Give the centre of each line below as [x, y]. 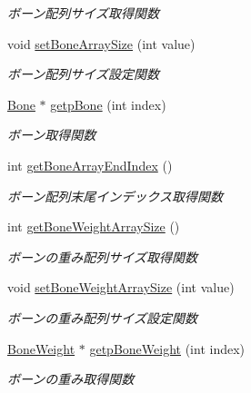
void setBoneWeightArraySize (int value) [121, 287]
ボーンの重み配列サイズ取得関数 [102, 256]
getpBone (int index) [108, 104]
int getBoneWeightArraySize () [94, 226]
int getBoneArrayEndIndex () [90, 165]
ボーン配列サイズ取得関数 [83, 13]
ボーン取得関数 [52, 135]
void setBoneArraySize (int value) [101, 43]
